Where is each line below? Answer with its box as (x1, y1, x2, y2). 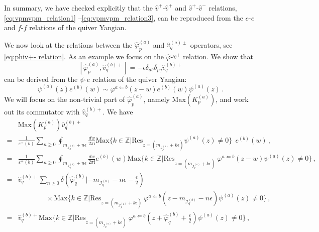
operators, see (190, 39, 233, 50)
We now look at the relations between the (4, 39, 133, 50)
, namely (143, 93, 170, 104)
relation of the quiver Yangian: (92, 73, 187, 84)
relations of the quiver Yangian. (29, 22, 127, 33)
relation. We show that (183, 51, 254, 62)
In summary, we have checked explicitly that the (4, 3, 153, 13)
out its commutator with (4, 106, 80, 117)
